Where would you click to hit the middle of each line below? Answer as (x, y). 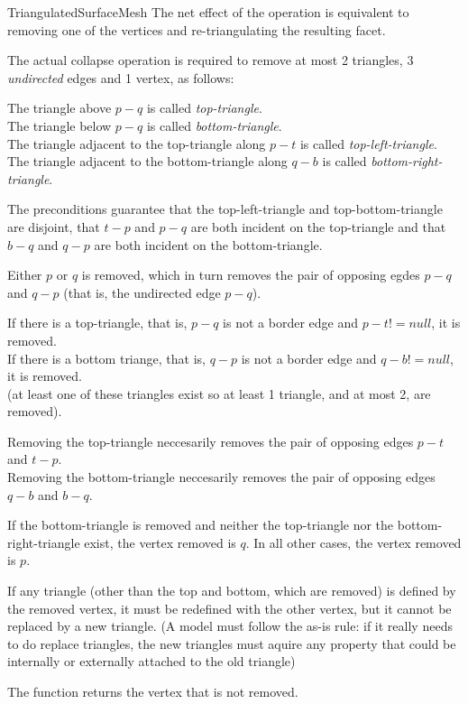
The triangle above (60, 108)
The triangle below (60, 125)
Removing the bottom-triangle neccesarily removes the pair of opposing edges (221, 477)
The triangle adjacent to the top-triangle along (137, 143)
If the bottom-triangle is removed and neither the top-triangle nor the (201, 525)
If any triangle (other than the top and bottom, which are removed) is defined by (232, 591)
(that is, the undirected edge (142, 292)
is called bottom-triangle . (214, 125)
